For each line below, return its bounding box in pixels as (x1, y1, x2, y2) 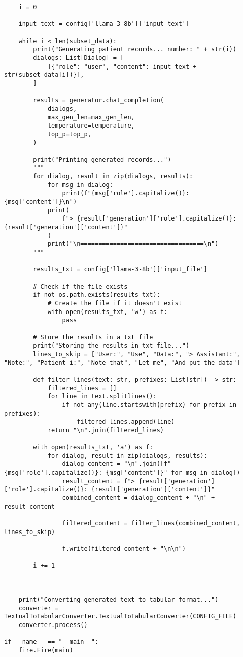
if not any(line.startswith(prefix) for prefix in (62, 401, 237, 409)
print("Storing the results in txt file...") (33, 342, 190, 350)
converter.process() (18, 621, 88, 629)
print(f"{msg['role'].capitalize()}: (62, 190, 190, 197)
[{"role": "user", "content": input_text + (47, 62, 197, 70)
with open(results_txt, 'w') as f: (47, 308, 168, 316)
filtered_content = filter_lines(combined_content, (62, 520, 240, 527)
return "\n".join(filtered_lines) (47, 426, 164, 434)
